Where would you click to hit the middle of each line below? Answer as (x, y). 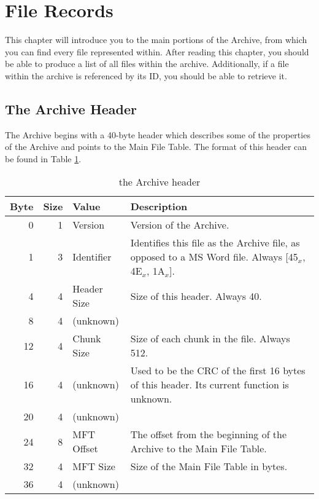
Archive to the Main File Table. (198, 449)
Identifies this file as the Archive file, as (215, 243)
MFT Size (94, 466)
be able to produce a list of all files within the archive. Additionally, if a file (147, 64)
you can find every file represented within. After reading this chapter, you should (157, 51)
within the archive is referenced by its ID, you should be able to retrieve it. (146, 75)
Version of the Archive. (180, 225)
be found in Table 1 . (43, 158)
